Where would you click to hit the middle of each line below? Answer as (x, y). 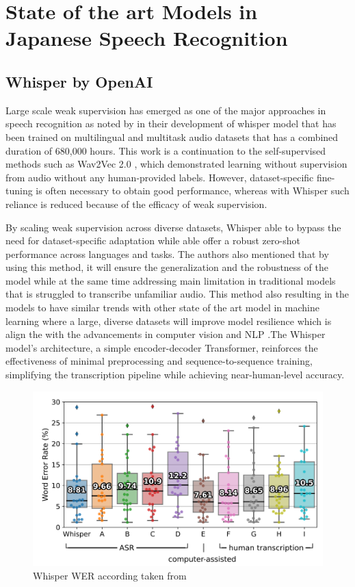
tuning (19, 191)
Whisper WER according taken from (110, 575)
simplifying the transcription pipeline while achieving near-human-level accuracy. (175, 375)
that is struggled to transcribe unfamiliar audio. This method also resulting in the (177, 294)
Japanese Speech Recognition (147, 38)
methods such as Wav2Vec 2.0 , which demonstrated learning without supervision (176, 164)
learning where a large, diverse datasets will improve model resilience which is (169, 321)
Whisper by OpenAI (79, 81)
